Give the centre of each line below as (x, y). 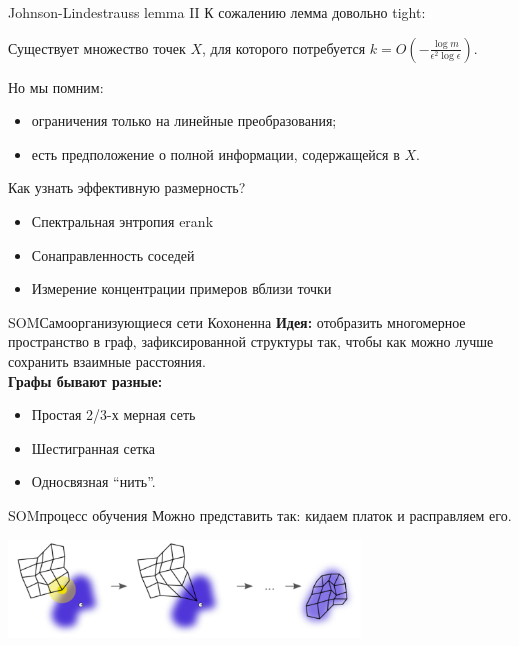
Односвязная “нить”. (93, 481)
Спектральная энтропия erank (122, 220)
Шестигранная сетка (93, 447)
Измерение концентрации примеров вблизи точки (181, 288)
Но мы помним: (56, 86)
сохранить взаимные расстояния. (107, 360)
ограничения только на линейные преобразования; (184, 120)
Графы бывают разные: (85, 380)
